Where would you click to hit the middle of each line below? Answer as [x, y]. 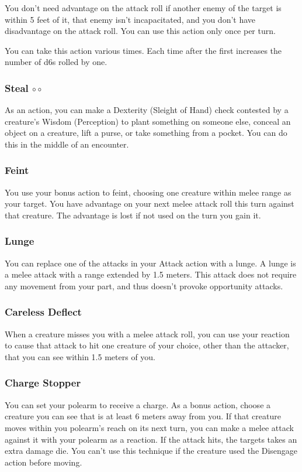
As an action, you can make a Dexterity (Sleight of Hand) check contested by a [147, 110]
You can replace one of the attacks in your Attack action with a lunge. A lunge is [150, 263]
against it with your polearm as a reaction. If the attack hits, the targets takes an [151, 439]
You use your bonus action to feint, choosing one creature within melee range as [148, 192]
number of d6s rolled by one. [56, 62]
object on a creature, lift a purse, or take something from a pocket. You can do [146, 133]
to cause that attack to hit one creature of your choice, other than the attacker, [147, 345]
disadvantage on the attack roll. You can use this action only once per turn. [140, 31]
